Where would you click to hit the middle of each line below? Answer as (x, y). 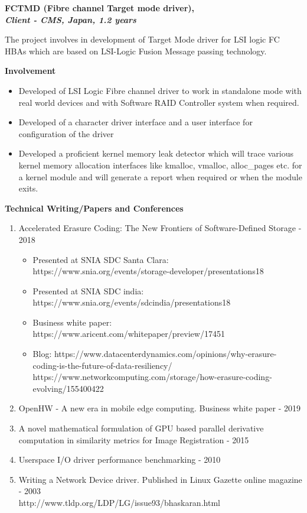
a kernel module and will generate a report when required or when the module (160, 176)
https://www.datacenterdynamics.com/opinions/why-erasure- (165, 354)
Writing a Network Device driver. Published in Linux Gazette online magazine (160, 479)
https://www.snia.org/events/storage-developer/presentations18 (148, 271)
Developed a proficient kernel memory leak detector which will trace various (156, 153)
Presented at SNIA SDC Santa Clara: (101, 259)
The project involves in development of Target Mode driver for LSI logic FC (142, 39)
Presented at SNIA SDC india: (88, 290)
